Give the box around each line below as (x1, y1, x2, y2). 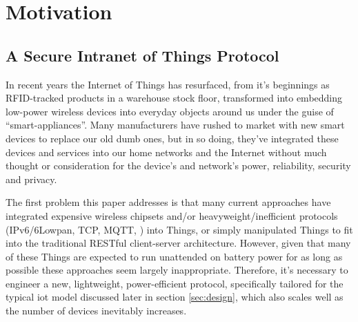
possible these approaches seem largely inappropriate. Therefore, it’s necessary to (6, 263, 348, 277)
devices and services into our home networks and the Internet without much (6, 144, 327, 159)
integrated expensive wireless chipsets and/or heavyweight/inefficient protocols (6, 208, 338, 222)
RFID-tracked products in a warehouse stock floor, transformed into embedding (6, 91, 343, 105)
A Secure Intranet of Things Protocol (6, 44, 279, 66)
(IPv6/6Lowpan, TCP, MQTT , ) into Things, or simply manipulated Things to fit (6, 222, 353, 236)
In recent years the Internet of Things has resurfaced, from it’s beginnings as (6, 77, 330, 91)
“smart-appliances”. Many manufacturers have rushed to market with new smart (6, 117, 345, 132)
